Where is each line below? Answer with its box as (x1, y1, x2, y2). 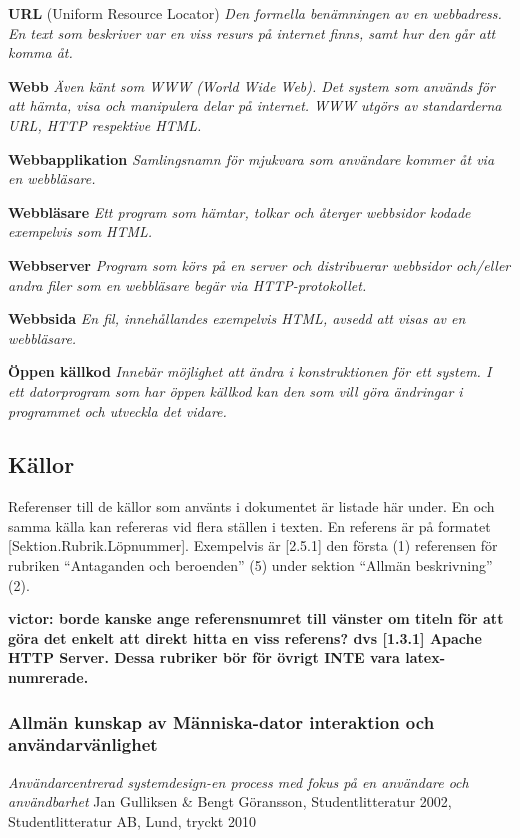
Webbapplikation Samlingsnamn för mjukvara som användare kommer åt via (8, 148, 495, 169)
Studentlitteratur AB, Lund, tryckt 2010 (8, 810, 256, 831)
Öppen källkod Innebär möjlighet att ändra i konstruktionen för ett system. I (8, 361, 492, 382)
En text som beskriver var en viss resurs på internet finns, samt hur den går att (8, 22, 496, 43)
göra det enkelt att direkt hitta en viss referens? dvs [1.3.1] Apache (8, 627, 482, 648)
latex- (405, 647, 446, 668)
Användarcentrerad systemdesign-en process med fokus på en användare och (8, 771, 469, 792)
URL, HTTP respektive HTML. (8, 114, 202, 135)
